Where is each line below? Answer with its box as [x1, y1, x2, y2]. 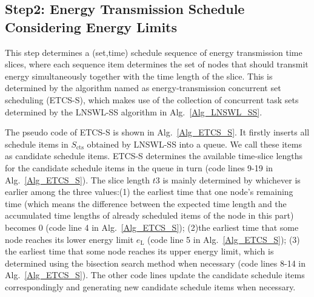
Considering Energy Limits [5, 17, 178, 36]
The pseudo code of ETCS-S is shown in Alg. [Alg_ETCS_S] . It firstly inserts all [5, 126, 310, 138]
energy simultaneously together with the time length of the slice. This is [5, 69, 273, 82]
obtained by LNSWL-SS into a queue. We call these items [87, 137, 302, 150]
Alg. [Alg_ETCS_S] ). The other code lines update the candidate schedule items [5, 268, 305, 281]
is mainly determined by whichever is [162, 173, 301, 186]
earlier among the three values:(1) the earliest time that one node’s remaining [5, 185, 293, 198]
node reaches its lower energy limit [5, 233, 134, 245]
